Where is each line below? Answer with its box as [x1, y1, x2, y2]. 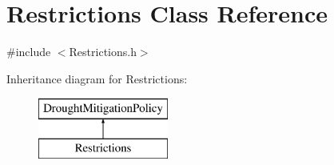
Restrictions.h [69, 43, 137, 60]
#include [6, 43, 51, 60]
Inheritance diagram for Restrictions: [6, 70, 188, 87]
